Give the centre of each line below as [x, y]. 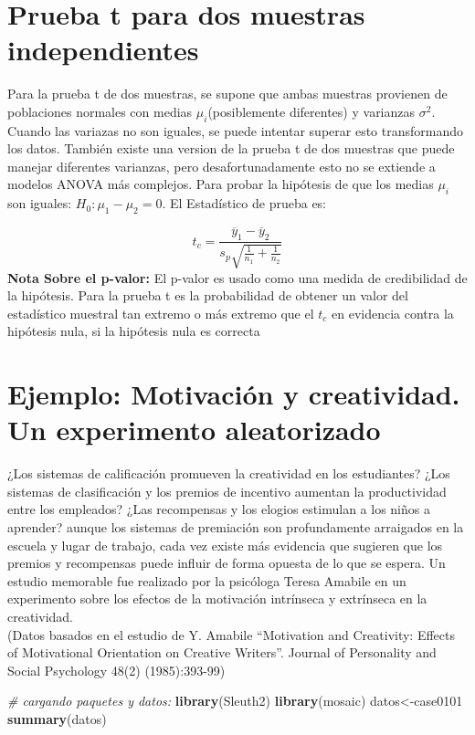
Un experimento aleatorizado [194, 430]
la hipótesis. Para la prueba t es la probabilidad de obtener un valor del [208, 295]
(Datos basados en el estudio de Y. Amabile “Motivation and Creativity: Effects [232, 634]
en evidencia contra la [393, 313]
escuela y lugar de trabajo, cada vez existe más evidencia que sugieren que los [225, 545]
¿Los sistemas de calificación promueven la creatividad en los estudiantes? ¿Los [229, 473]
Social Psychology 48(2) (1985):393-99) [116, 670]
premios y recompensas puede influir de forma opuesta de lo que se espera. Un [227, 563]
